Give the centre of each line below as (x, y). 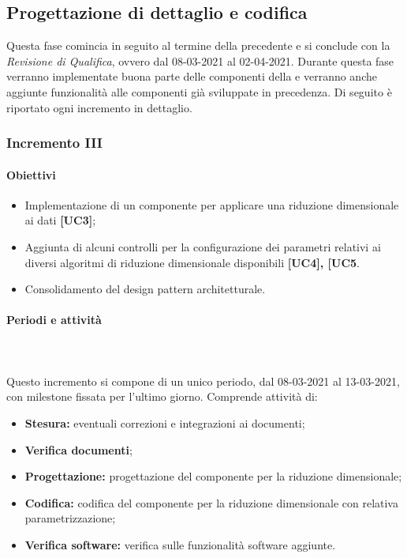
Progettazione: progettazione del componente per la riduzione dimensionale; (213, 476)
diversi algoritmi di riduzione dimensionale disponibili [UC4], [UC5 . (192, 262)
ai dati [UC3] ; (60, 220)
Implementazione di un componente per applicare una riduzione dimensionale (212, 204)
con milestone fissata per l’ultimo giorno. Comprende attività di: (162, 396)
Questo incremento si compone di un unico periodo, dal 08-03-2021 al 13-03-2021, (203, 381)
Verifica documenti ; (78, 449)
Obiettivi (31, 174)
